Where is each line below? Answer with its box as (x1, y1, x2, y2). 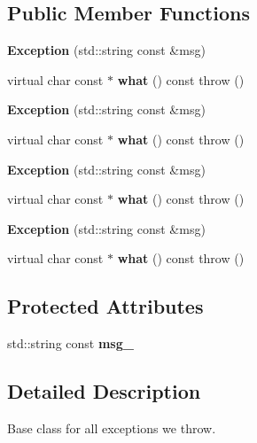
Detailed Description (7, 377, 201, 405)
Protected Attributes (7, 292, 204, 320)
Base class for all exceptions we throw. (7, 418, 216, 437)
